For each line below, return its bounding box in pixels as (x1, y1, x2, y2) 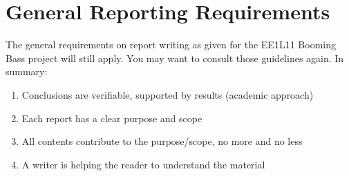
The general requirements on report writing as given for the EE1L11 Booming (6, 37, 336, 52)
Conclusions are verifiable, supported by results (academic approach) (21, 87, 314, 101)
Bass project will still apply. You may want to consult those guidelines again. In (6, 50, 344, 65)
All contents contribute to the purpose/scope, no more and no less (21, 134, 303, 148)
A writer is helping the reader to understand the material (21, 157, 265, 171)
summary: (6, 64, 48, 79)
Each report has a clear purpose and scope (21, 110, 202, 125)
